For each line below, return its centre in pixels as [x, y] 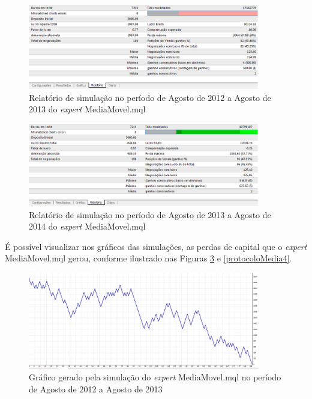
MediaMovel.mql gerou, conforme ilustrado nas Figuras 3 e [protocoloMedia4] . [148, 258]
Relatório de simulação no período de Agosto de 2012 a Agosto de [150, 97]
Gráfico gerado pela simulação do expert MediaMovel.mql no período [155, 377]
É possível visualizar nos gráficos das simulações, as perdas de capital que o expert [156, 246]
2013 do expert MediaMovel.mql [87, 109]
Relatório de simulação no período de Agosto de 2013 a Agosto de [150, 214]
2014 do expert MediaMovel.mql [87, 226]
